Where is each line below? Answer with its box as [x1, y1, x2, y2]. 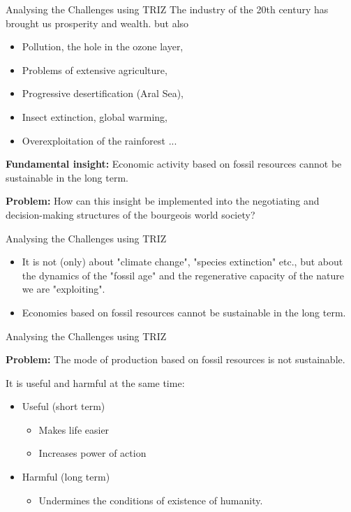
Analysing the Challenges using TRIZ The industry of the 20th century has [6, 2, 329, 16]
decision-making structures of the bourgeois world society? [6, 207, 255, 221]
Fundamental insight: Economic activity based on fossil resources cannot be [6, 156, 342, 171]
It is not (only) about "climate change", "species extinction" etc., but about [22, 254, 343, 269]
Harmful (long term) [22, 469, 110, 484]
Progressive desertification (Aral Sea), [22, 86, 184, 101]
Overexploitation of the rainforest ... [22, 133, 177, 147]
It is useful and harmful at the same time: [6, 375, 185, 390]
